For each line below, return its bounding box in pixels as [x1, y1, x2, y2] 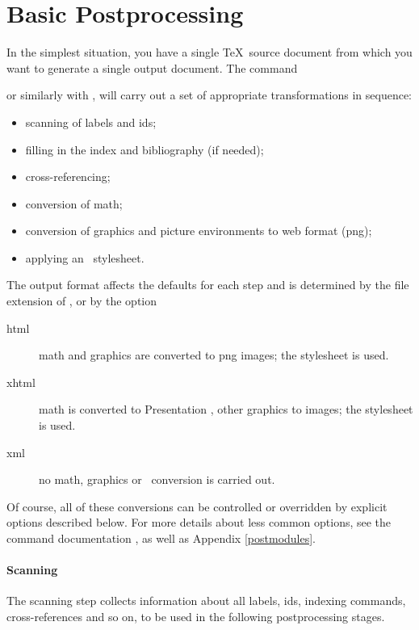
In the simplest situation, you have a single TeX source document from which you [6, 44, 413, 61]
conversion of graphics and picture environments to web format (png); [25, 222, 372, 239]
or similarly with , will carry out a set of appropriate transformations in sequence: [6, 86, 412, 103]
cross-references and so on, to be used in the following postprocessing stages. [6, 607, 385, 624]
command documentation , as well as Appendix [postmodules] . [6, 530, 316, 546]
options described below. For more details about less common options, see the [6, 514, 392, 531]
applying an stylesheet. [25, 249, 145, 266]
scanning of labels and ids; [25, 113, 157, 130]
